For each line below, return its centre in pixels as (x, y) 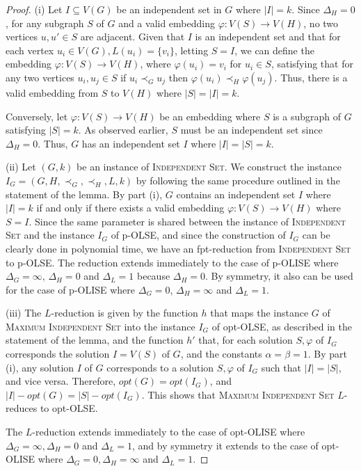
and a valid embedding (167, 23)
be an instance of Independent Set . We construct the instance (209, 167)
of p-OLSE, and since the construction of (198, 235)
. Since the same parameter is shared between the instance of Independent (187, 221)
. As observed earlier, (123, 130)
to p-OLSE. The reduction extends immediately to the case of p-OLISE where (172, 262)
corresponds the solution (58, 354)
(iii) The (24, 313)
